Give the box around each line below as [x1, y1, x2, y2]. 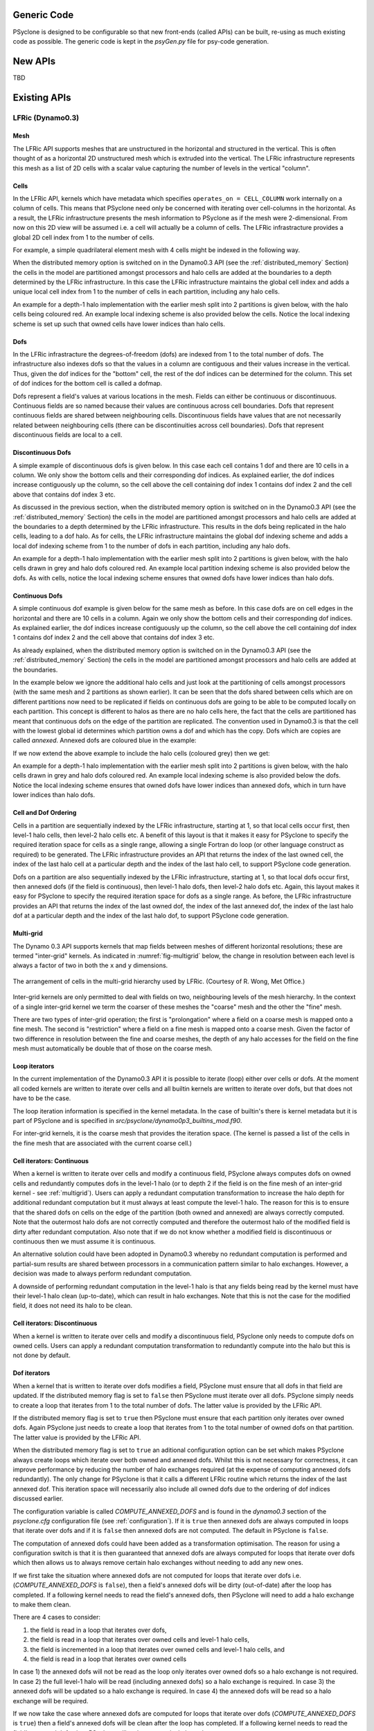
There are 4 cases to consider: [12, 1613, 100, 1622]
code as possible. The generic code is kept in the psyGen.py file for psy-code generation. [12, 37, 269, 45]
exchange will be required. [12, 1696, 89, 1705]
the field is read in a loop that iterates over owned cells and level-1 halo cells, [30, 1635, 249, 1644]
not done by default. [12, 1351, 71, 1360]
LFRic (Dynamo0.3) [12, 113, 80, 123]
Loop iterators [12, 1062, 55, 1070]
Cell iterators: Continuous [12, 1156, 89, 1165]
